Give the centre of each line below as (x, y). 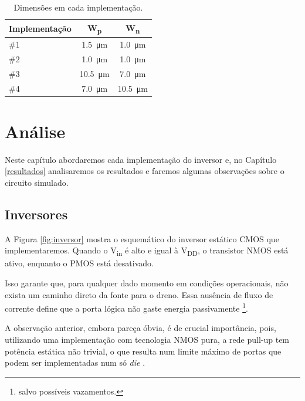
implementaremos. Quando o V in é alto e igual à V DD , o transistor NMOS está (147, 251)
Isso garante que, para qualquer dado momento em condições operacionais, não (147, 283)
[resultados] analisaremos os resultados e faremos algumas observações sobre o (145, 171)
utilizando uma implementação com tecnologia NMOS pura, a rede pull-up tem (147, 340)
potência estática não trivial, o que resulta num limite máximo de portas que (143, 351)
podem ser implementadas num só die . (75, 362)
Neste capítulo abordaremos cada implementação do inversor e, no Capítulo (141, 159)
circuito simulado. (37, 182)
